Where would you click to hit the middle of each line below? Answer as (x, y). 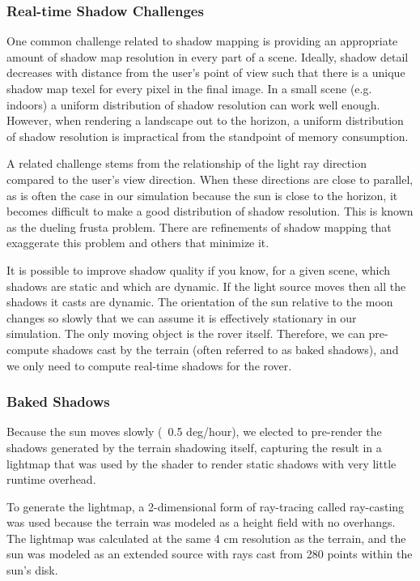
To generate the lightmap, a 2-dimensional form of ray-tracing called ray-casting (206, 506)
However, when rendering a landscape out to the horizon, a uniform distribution (205, 120)
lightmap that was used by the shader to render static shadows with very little (202, 463)
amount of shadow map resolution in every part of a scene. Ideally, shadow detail (208, 56)
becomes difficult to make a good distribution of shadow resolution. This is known (210, 211)
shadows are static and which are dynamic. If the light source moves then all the (206, 286)
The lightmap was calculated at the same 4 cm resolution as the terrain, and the (206, 538)
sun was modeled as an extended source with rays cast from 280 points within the (210, 554)
